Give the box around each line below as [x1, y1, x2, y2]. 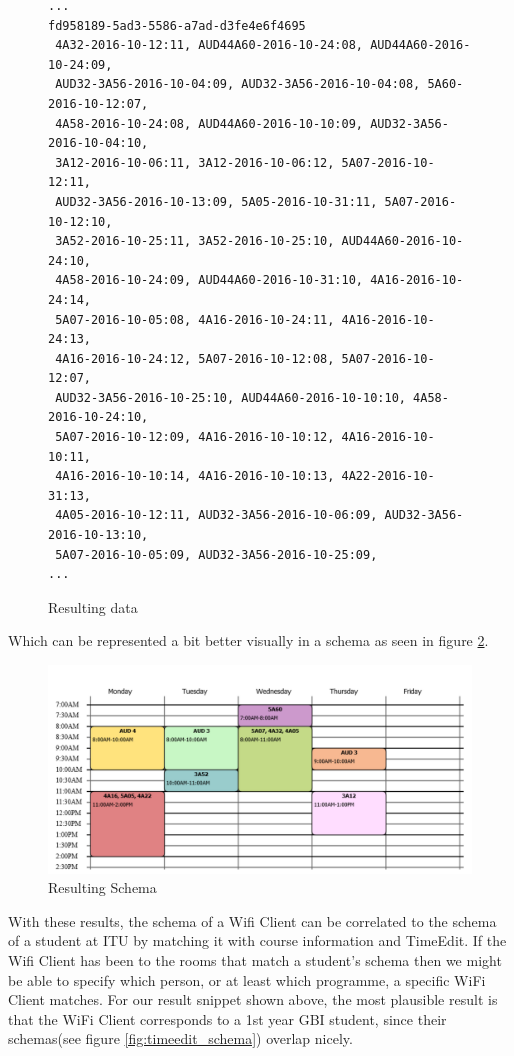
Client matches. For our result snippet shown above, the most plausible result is [8, 989, 498, 1010]
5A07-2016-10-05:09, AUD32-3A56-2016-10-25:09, [55, 547, 378, 562]
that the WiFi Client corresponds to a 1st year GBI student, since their [8, 1008, 447, 1029]
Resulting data [48, 596, 138, 617]
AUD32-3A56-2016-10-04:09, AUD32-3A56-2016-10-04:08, [55, 77, 421, 92]
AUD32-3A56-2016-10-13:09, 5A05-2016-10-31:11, [55, 194, 378, 209]
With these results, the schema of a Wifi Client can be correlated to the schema [8, 910, 497, 931]
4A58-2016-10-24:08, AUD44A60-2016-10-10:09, [55, 116, 363, 131]
